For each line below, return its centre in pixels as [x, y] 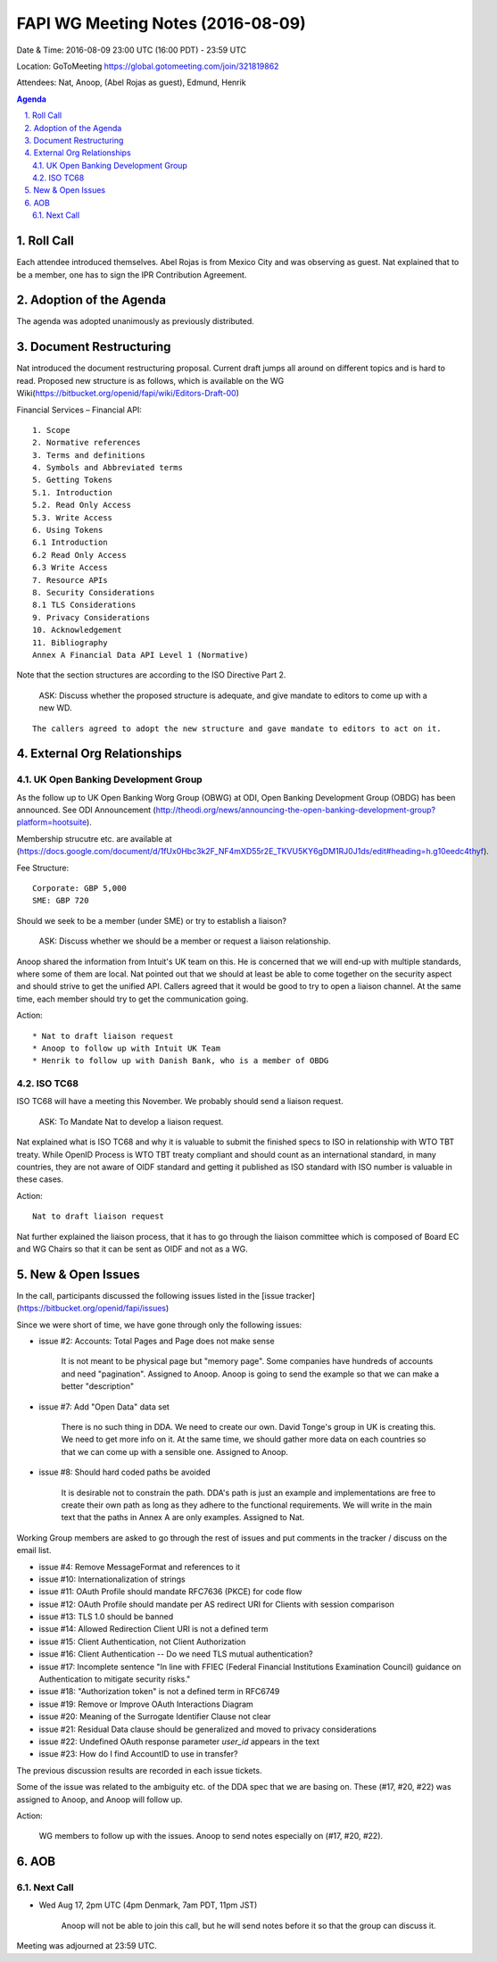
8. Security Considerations [94, 592]
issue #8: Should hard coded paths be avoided [124, 1472]
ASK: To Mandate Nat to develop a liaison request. [131, 1121]
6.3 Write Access [70, 568]
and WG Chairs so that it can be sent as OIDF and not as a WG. [133, 1249]
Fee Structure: [43, 868]
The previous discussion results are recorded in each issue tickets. [139, 1770]
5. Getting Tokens [73, 480]
